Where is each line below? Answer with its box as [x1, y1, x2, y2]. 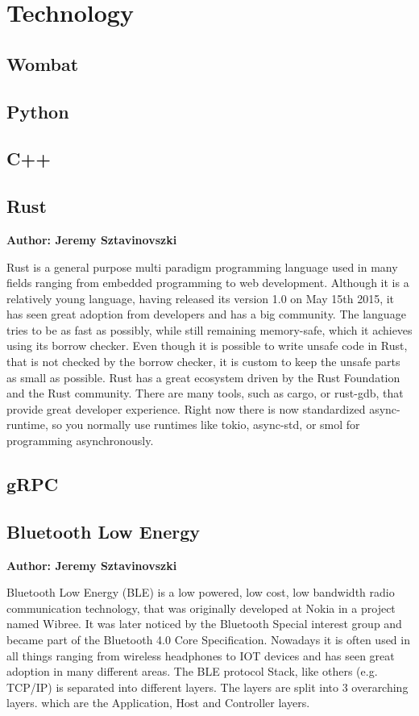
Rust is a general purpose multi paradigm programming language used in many [6, 258, 398, 275]
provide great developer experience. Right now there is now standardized [6, 400, 366, 417]
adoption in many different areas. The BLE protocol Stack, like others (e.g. [6, 663, 378, 680]
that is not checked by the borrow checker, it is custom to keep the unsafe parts [6, 353, 400, 370]
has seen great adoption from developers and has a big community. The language [6, 306, 406, 323]
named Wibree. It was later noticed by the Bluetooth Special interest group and [6, 615, 402, 632]
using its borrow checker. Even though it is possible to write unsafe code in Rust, [6, 337, 408, 354]
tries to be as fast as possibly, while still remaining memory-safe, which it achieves [6, 321, 413, 338]
